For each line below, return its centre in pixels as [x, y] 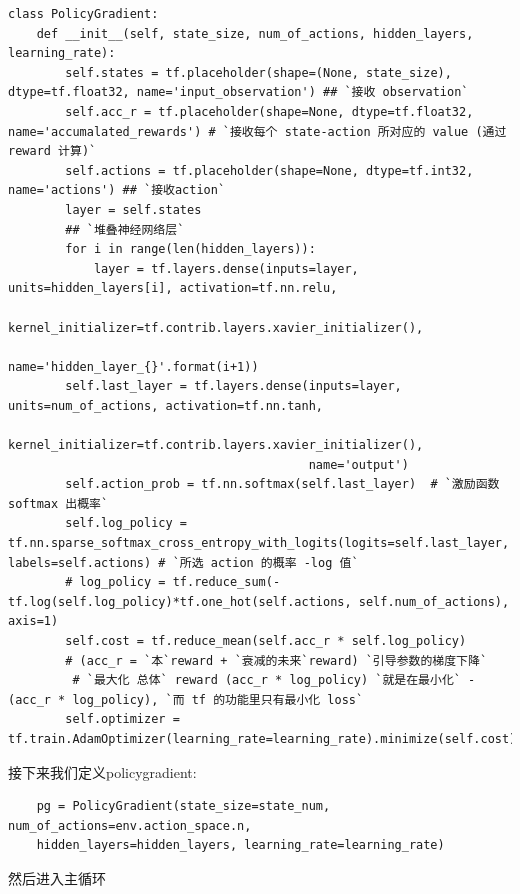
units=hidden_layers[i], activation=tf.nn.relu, [173, 288]
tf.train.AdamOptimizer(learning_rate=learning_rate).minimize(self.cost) [262, 738]
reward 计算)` [52, 151]
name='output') [358, 464]
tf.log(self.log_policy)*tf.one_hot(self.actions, [180, 601]
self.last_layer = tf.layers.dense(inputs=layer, [233, 386]
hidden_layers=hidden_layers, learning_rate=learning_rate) [240, 845]
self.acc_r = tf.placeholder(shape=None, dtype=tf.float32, [269, 111]
